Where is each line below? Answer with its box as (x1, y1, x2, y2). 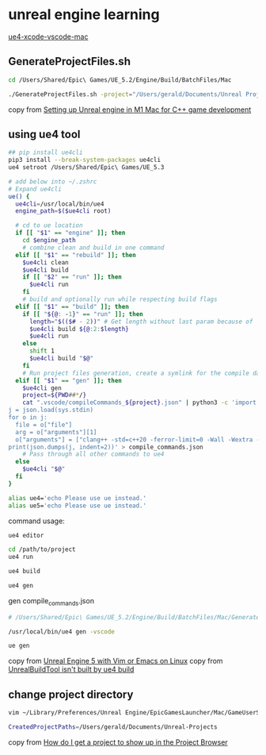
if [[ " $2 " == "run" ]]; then (22, 273, 123, 281)
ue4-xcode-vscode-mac (8, 32, 89, 41)
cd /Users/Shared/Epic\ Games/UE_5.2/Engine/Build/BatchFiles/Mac (8, 75, 232, 84)
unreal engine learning (8, 6, 160, 24)
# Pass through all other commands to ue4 (22, 450, 165, 458)
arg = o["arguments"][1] (15, 428, 97, 436)
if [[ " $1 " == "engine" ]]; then (15, 229, 126, 237)
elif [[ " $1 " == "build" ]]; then (15, 302, 129, 310)
